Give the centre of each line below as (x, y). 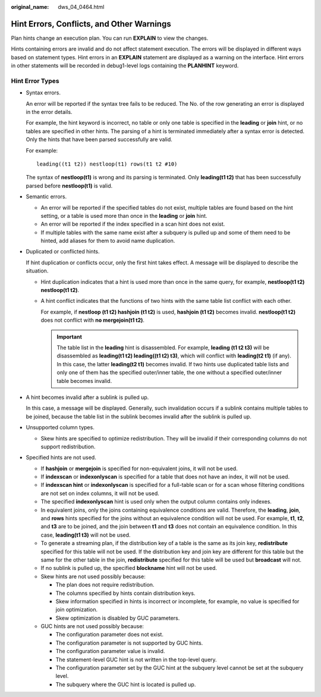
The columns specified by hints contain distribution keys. (125, 593)
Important (70, 337)
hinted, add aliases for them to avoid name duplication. (108, 241)
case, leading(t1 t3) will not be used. (86, 535)
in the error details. (49, 112)
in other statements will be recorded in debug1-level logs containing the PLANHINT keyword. (125, 66)
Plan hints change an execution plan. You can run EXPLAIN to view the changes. (110, 38)
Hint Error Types (35, 81)
